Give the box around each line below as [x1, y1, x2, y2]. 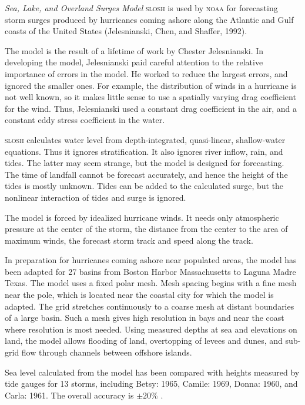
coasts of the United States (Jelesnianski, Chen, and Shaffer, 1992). [5, 25, 247, 37]
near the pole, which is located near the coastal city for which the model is [5, 288, 274, 301]
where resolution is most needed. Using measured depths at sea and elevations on [5, 323, 297, 335]
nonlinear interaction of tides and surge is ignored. [5, 191, 186, 203]
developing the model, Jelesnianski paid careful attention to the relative [5, 56, 263, 68]
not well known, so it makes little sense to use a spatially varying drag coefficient [5, 91, 296, 103]
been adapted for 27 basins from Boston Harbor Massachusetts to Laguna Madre [5, 265, 296, 277]
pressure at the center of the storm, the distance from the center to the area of [5, 223, 288, 235]
